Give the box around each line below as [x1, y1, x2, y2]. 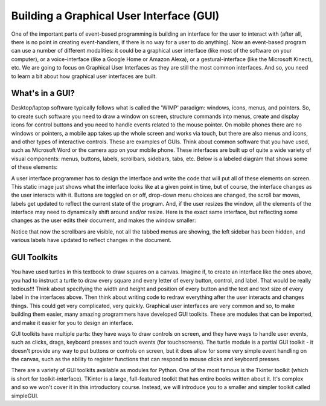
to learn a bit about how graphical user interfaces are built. [11, 73, 157, 80]
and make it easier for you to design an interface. [11, 319, 133, 326]
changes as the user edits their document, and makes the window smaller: [11, 217, 196, 224]
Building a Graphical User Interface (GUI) [11, 9, 220, 22]
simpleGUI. [11, 392, 39, 399]
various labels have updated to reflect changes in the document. [11, 237, 172, 244]
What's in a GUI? [11, 88, 75, 99]
